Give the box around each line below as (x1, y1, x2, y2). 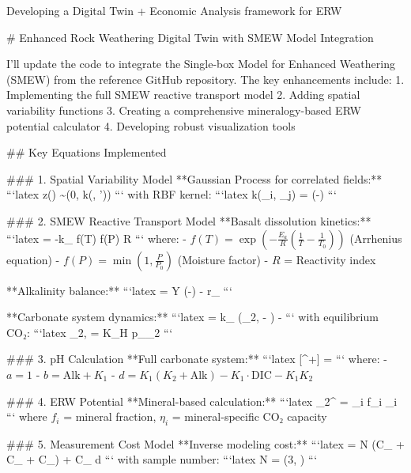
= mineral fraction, (63, 408, 156, 425)
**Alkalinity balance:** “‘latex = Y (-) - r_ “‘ (6, 282, 232, 298)
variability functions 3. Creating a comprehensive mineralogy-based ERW (6, 101, 361, 118)
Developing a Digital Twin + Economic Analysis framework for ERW (6, 2, 342, 18)
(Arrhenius (349, 229, 402, 246)
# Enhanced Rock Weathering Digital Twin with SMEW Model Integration (6, 28, 374, 45)
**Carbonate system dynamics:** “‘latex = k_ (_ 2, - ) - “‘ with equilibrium (6, 308, 379, 325)
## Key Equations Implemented (6, 144, 167, 161)
